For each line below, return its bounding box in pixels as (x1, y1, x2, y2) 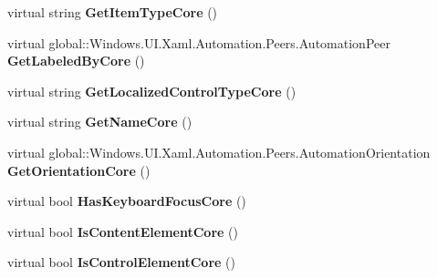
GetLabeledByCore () (7, 51, 145, 70)
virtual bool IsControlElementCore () (7, 252, 235, 272)
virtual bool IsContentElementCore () (7, 221, 238, 241)
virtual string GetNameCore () (7, 112, 192, 131)
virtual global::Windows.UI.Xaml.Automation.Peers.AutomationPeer (7, 33, 390, 52)
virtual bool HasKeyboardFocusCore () (7, 191, 246, 211)
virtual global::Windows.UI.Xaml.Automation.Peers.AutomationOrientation (7, 142, 431, 161)
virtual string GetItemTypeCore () (7, 3, 218, 21)
